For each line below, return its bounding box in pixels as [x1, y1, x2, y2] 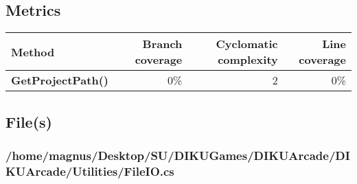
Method [11, 43, 55, 60]
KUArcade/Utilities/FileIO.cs [5, 162, 174, 179]
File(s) [5, 111, 52, 132]
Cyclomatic [216, 36, 278, 52]
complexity [218, 51, 278, 68]
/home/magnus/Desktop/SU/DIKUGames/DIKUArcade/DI [5, 146, 350, 163]
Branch [142, 36, 183, 52]
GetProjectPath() [11, 72, 108, 89]
